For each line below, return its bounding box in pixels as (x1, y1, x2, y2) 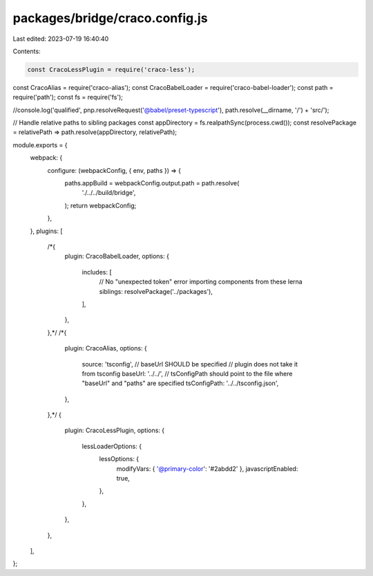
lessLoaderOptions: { (82, 442, 142, 450)
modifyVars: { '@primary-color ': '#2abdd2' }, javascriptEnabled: (116, 464, 298, 473)
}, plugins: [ (30, 227, 63, 235)
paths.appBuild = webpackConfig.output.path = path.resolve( (64, 179, 240, 187)
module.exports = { (12, 140, 68, 149)
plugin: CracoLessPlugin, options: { (64, 426, 165, 435)
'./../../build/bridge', (82, 189, 136, 197)
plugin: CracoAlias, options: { (64, 344, 148, 353)
